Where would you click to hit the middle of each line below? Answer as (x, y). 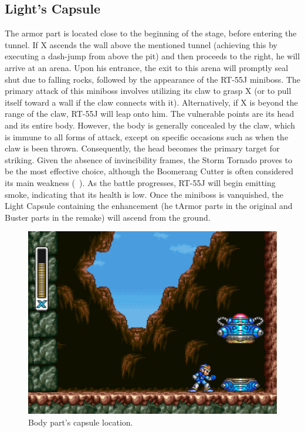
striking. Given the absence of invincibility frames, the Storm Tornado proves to (149, 159)
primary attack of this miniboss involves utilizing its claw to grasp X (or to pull (148, 91)
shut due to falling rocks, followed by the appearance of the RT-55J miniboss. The (152, 79)
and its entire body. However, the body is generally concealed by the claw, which (150, 125)
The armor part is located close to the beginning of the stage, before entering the (151, 33)
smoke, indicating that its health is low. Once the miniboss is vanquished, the (144, 194)
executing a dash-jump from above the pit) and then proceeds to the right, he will (152, 56)
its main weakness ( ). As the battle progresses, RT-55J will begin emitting (140, 182)
